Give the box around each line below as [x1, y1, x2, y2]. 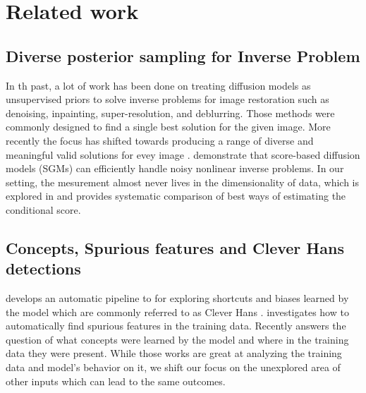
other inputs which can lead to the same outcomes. [6, 373, 226, 388]
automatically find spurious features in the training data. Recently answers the [6, 318, 346, 333]
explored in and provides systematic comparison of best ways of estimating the [6, 188, 346, 203]
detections [6, 258, 81, 279]
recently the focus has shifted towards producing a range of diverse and [6, 133, 314, 147]
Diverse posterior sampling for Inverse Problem [6, 44, 360, 66]
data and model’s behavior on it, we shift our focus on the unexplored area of [6, 360, 341, 375]
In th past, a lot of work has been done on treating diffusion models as [6, 78, 311, 92]
